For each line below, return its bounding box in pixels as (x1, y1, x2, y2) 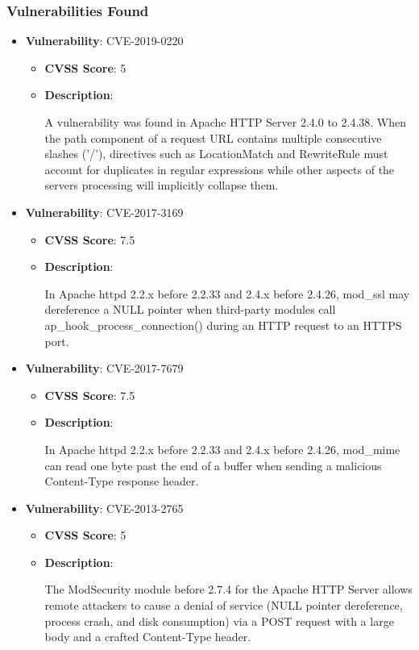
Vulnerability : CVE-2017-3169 (25, 203, 184, 220)
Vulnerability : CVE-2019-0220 (25, 32, 184, 49)
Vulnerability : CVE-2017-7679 (25, 360, 184, 377)
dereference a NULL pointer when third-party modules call (44, 301, 336, 318)
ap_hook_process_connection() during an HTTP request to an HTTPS (44, 316, 402, 333)
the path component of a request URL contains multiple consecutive (44, 129, 382, 146)
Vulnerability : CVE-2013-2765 (25, 499, 184, 516)
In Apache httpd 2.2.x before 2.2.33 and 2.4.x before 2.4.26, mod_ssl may (44, 285, 410, 302)
